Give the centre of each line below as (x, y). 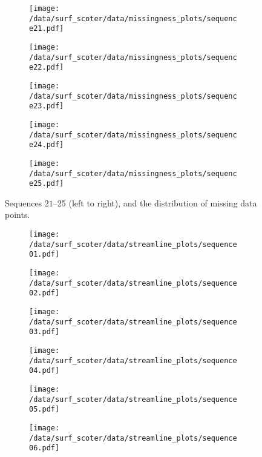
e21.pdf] (47, 29)
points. (18, 215)
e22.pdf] (47, 67)
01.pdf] (44, 255)
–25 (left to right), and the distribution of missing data (155, 202)
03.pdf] (44, 332)
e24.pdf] (47, 145)
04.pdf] (44, 371)
